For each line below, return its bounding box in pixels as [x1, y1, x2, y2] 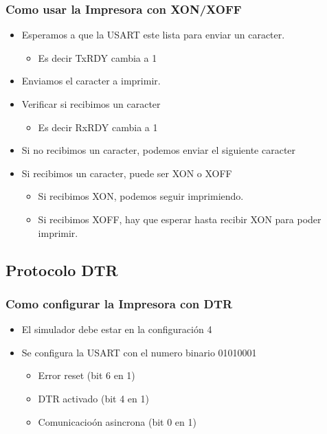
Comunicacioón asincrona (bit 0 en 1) [38, 414, 196, 429]
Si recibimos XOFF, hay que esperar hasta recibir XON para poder [38, 212, 322, 226]
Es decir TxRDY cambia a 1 [38, 50, 157, 65]
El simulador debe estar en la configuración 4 [21, 322, 212, 336]
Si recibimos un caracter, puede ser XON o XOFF [21, 165, 232, 180]
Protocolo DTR [5, 259, 118, 280]
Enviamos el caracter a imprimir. [21, 73, 161, 88]
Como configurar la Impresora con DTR [5, 295, 233, 312]
